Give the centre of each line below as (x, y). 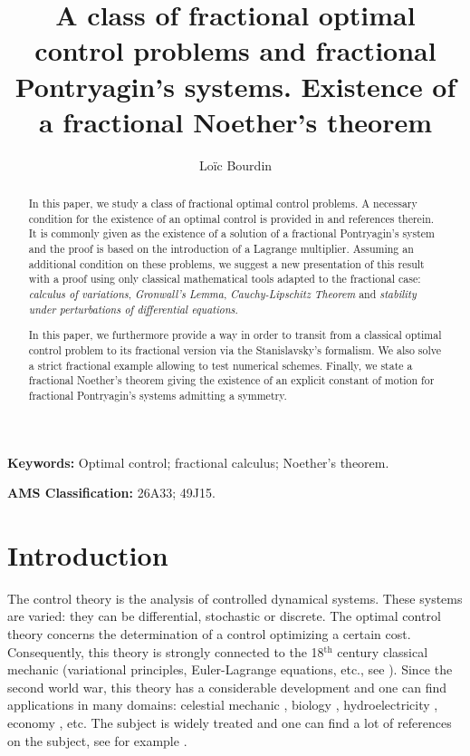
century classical (383, 651)
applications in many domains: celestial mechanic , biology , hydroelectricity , (223, 705)
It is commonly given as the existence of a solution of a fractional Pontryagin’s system (232, 233)
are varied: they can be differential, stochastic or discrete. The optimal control (224, 616)
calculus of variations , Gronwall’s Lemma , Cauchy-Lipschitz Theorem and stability (222, 294)
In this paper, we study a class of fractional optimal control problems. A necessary (223, 204)
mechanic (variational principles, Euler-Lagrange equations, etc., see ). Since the (230, 669)
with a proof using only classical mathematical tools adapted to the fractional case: (225, 279)
